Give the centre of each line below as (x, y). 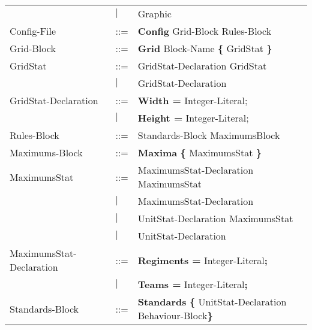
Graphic (154, 13)
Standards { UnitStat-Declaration (212, 302)
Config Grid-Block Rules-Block (205, 31)
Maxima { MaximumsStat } (199, 152)
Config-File (33, 31)
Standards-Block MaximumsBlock (209, 135)
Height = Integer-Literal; (193, 118)
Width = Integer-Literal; (193, 100)
